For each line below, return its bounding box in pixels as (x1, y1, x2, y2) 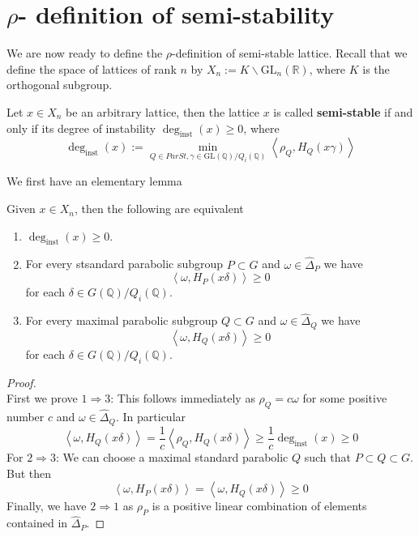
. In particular (115, 408, 186, 425)
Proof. (6, 373, 36, 390)
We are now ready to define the (6, 45, 163, 62)
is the (362, 60, 390, 77)
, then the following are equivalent (74, 200, 244, 217)
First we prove (6, 390, 78, 407)
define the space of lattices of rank (6, 60, 177, 77)
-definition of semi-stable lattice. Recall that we (172, 45, 408, 62)
